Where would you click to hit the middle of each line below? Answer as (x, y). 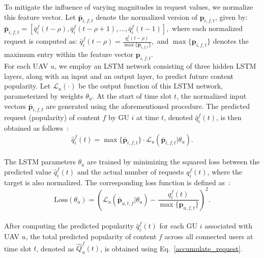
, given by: (231, 17)
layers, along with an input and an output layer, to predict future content (119, 76)
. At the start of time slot (132, 95)
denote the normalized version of (146, 17)
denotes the (231, 41)
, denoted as (55, 248)
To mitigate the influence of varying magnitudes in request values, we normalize (129, 7)
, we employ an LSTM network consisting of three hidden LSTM (155, 66)
